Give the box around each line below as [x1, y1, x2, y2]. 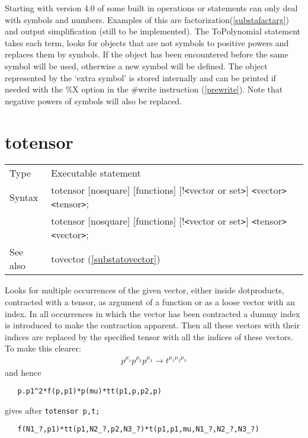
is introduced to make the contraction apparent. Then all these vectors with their [5, 319, 300, 331]
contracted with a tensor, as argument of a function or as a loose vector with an [5, 296, 296, 308]
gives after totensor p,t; [5, 404, 100, 416]
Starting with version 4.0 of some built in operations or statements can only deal [5, 2, 298, 14]
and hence [5, 366, 41, 378]
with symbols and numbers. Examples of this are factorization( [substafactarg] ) [5, 13, 290, 25]
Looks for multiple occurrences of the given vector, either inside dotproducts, [5, 284, 284, 296]
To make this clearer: [5, 342, 81, 354]
